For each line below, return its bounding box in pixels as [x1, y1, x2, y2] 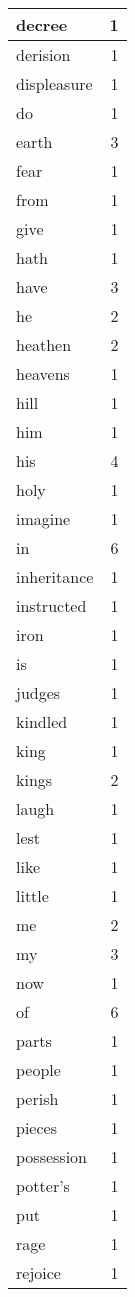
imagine [16, 507, 71, 530]
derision [16, 43, 71, 66]
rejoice [16, 1261, 61, 1284]
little [16, 884, 49, 907]
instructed [16, 594, 87, 617]
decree [16, 13, 68, 36]
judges [16, 681, 61, 704]
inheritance [16, 565, 94, 588]
